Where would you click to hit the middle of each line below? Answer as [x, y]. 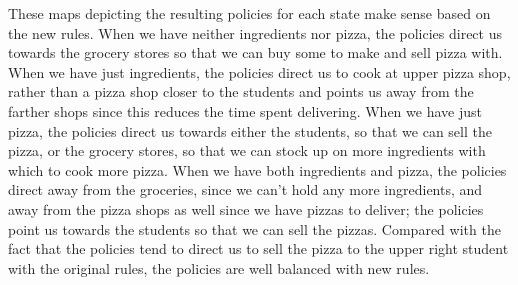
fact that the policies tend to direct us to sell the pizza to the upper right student [258, 248]
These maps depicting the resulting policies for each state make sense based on [249, 13]
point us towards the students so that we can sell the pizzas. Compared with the [254, 228]
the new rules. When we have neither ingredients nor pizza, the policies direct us [255, 32]
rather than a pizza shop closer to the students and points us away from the [241, 91]
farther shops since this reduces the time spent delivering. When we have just [245, 110]
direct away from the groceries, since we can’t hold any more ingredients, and [245, 189]
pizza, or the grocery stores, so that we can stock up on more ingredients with [247, 150]
